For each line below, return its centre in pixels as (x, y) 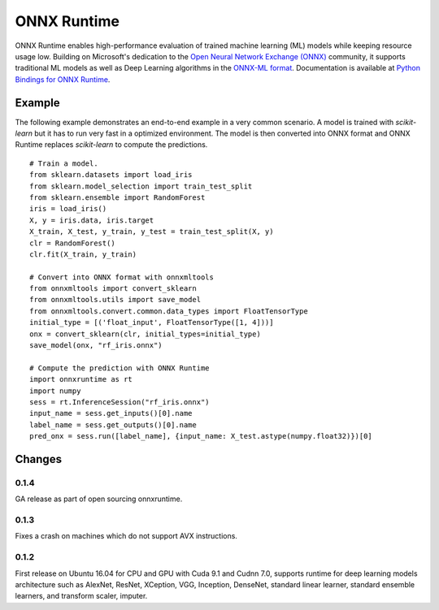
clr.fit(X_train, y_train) (83, 254)
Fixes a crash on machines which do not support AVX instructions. (126, 536)
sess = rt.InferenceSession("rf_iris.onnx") (120, 402)
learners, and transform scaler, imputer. (81, 596)
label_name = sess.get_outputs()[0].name (113, 425)
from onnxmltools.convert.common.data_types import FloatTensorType (169, 311)
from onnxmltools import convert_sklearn (113, 289)
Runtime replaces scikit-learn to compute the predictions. (111, 145)
